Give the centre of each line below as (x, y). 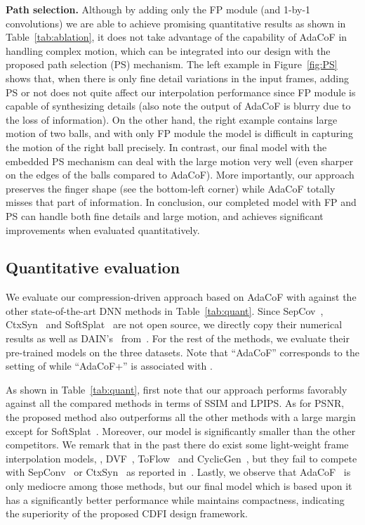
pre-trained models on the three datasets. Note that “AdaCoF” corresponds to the (182, 352)
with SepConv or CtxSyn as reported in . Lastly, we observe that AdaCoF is (178, 472)
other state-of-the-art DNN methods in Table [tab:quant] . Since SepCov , (165, 310)
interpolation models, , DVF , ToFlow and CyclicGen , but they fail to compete (181, 458)
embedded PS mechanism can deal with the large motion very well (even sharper (180, 161)
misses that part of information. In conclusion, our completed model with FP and (181, 202)
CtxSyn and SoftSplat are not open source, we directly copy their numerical (174, 324)
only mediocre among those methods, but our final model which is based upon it (179, 486)
